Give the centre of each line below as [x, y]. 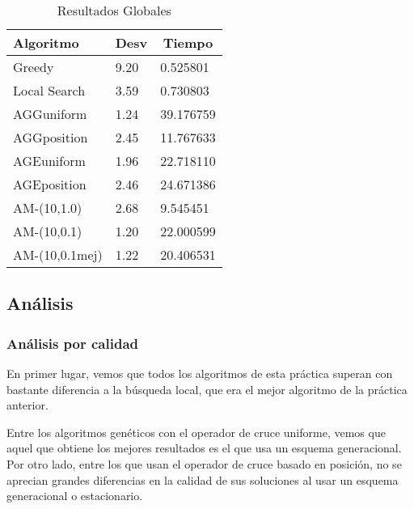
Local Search [49, 90]
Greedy [34, 67]
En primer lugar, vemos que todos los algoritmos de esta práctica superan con [200, 373]
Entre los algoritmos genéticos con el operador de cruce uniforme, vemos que [196, 432]
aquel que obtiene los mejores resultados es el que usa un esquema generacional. [204, 448]
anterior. [27, 405]
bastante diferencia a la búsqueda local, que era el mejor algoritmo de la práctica [207, 389]
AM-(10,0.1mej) [58, 254]
